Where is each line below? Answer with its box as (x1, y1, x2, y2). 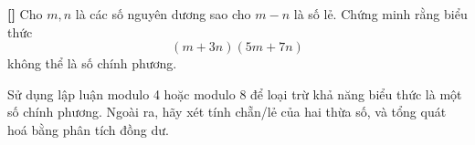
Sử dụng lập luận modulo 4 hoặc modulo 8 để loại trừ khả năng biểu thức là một (7, 84, 462, 103)
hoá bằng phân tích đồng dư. (7, 119, 169, 139)
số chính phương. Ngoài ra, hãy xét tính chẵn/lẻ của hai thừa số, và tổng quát (7, 102, 447, 121)
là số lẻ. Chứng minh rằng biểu (293, 5, 468, 23)
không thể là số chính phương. (7, 54, 177, 73)
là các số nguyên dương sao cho (75, 5, 251, 23)
